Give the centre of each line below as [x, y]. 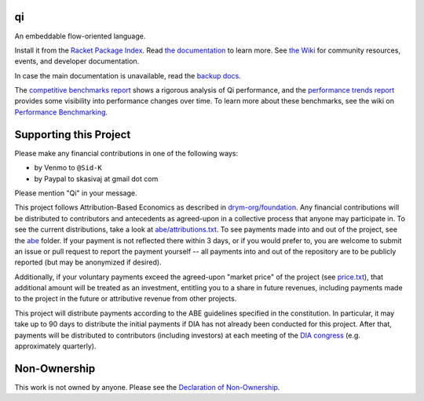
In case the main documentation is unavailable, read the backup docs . [128, 75]
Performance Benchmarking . [61, 112]
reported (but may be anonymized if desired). [88, 262]
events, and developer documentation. [77, 61]
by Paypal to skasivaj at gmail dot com [96, 179]
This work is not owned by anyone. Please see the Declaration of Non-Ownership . [147, 387]
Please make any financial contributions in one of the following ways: [126, 153]
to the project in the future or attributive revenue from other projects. [126, 299]
